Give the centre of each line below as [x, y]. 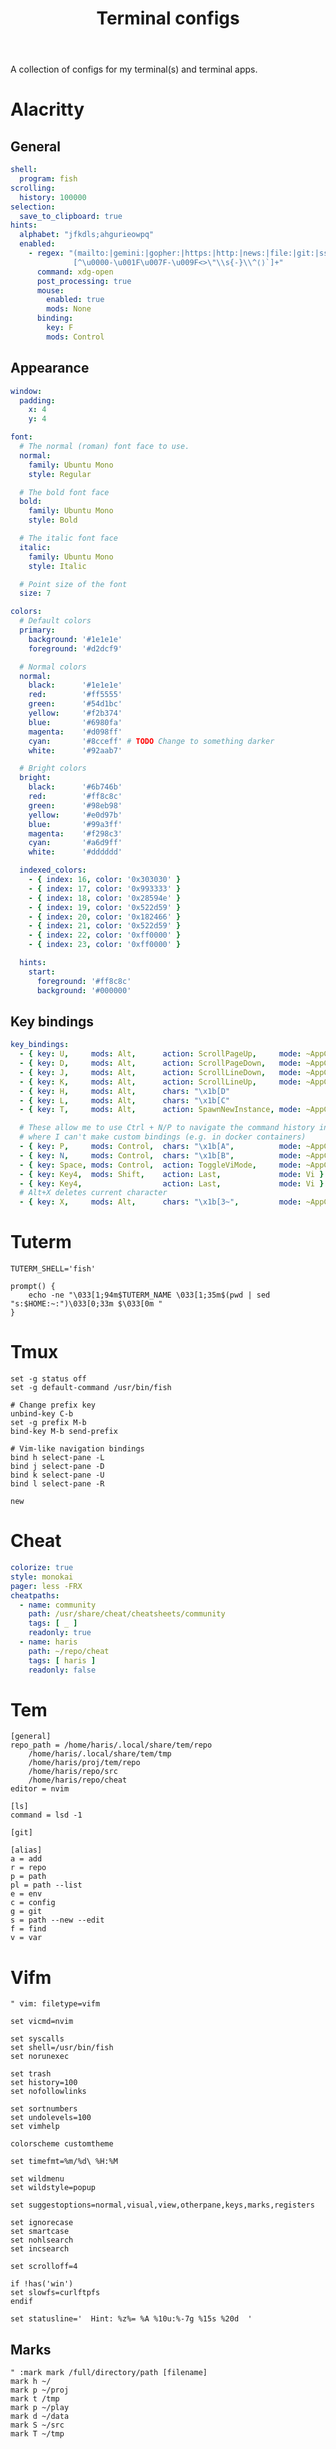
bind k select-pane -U [57, 1475]
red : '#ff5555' [75, 695]
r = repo [28, 1868]
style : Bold [53, 520]
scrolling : [33, 188]
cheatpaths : [35, 1595]
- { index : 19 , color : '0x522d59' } [105, 907]
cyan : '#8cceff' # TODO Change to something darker [151, 741]
